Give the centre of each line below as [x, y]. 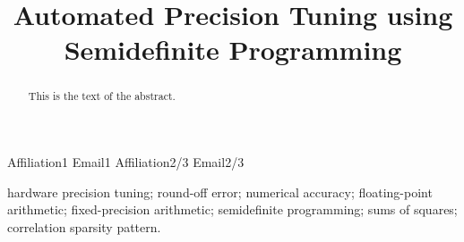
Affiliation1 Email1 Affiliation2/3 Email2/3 [126, 162]
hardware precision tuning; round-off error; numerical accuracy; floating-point [220, 192]
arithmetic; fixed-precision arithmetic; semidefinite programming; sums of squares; [232, 209]
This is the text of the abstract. [102, 96]
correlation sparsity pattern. [84, 226]
